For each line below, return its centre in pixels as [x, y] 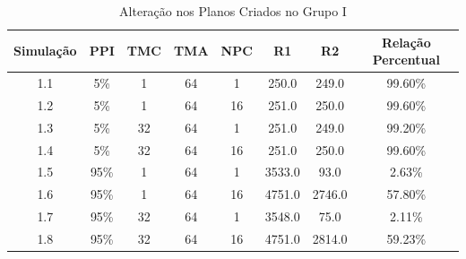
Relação [406, 42]
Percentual [406, 60]
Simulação [45, 51]
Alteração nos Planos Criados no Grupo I [233, 11]
